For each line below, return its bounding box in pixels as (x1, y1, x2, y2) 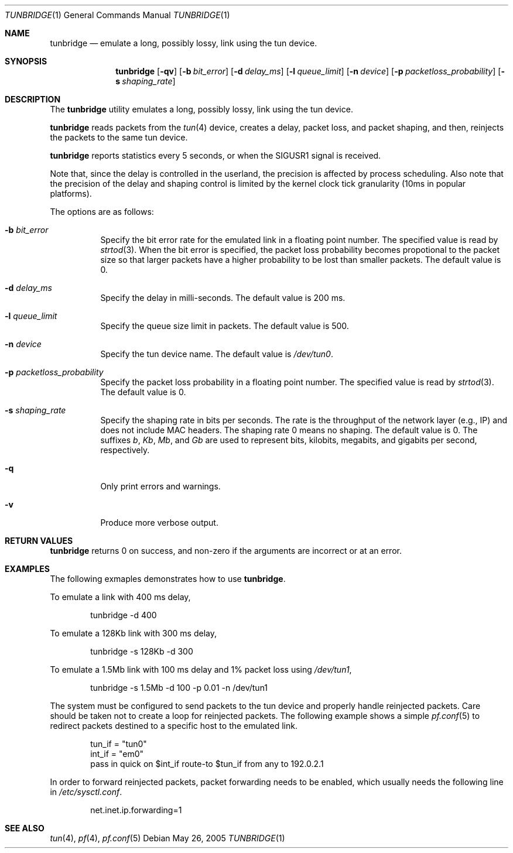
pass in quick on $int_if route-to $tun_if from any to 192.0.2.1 (90, 759, 324, 769)
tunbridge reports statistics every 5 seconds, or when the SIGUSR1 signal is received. (50, 150, 381, 160)
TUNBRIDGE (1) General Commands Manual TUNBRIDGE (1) (5, 10, 230, 20)
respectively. (100, 445, 150, 455)
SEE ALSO (5, 823, 45, 833)
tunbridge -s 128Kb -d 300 (90, 646, 193, 656)
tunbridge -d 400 (90, 610, 157, 620)
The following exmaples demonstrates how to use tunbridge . (50, 574, 286, 584)
